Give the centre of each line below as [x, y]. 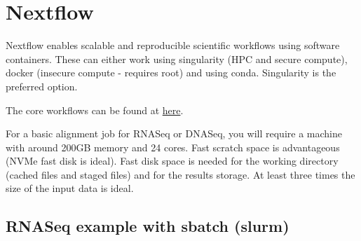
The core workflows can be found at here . [95, 110]
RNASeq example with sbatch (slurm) [148, 226]
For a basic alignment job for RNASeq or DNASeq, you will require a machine [174, 133]
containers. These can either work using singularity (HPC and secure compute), [177, 58]
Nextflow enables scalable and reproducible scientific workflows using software [173, 45]
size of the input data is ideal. [70, 188]
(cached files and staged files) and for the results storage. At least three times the [180, 174]
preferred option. [42, 86]
